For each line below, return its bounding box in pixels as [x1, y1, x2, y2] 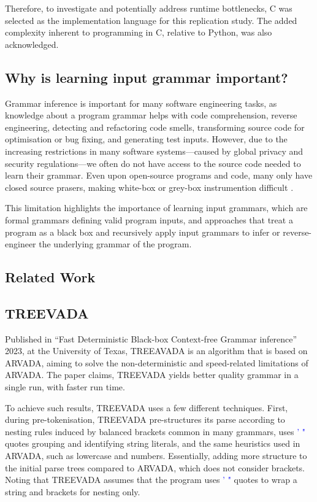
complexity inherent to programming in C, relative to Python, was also [5, 26, 272, 39]
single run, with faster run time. [5, 380, 125, 393]
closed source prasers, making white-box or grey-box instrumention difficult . [5, 180, 294, 193]
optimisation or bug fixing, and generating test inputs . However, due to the [5, 133, 288, 145]
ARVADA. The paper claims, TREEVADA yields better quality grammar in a [5, 368, 299, 381]
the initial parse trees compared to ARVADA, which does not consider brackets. [5, 461, 305, 474]
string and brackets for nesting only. [5, 485, 140, 498]
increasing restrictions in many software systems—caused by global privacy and [5, 144, 304, 157]
